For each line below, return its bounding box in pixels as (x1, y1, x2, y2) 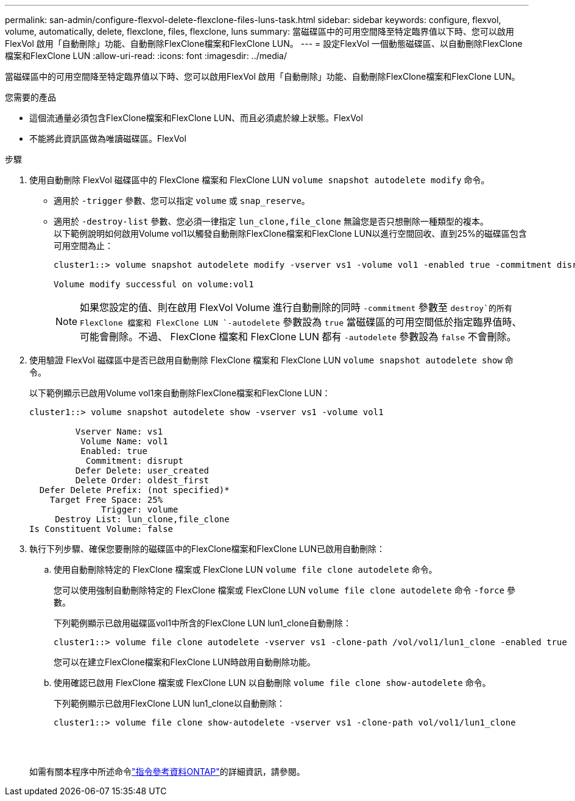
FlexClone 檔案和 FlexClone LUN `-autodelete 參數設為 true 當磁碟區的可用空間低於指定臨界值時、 (80, 316, 522, 328)
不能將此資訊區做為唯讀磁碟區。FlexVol (29, 133, 186, 144)
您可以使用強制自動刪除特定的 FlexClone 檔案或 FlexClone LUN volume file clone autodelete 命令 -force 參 (54, 585, 516, 595)
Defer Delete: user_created (75, 466, 210, 475)
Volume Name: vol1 (80, 436, 168, 446)
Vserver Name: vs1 (75, 427, 163, 436)
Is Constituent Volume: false (29, 524, 174, 534)
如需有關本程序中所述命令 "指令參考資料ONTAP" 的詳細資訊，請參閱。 (29, 766, 305, 777)
